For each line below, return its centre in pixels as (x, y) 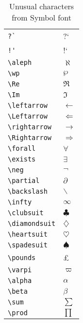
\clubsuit (26, 213)
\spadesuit (28, 245)
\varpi (20, 270)
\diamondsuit (32, 223)
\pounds (22, 257)
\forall (22, 148)
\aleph (20, 62)
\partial (24, 181)
